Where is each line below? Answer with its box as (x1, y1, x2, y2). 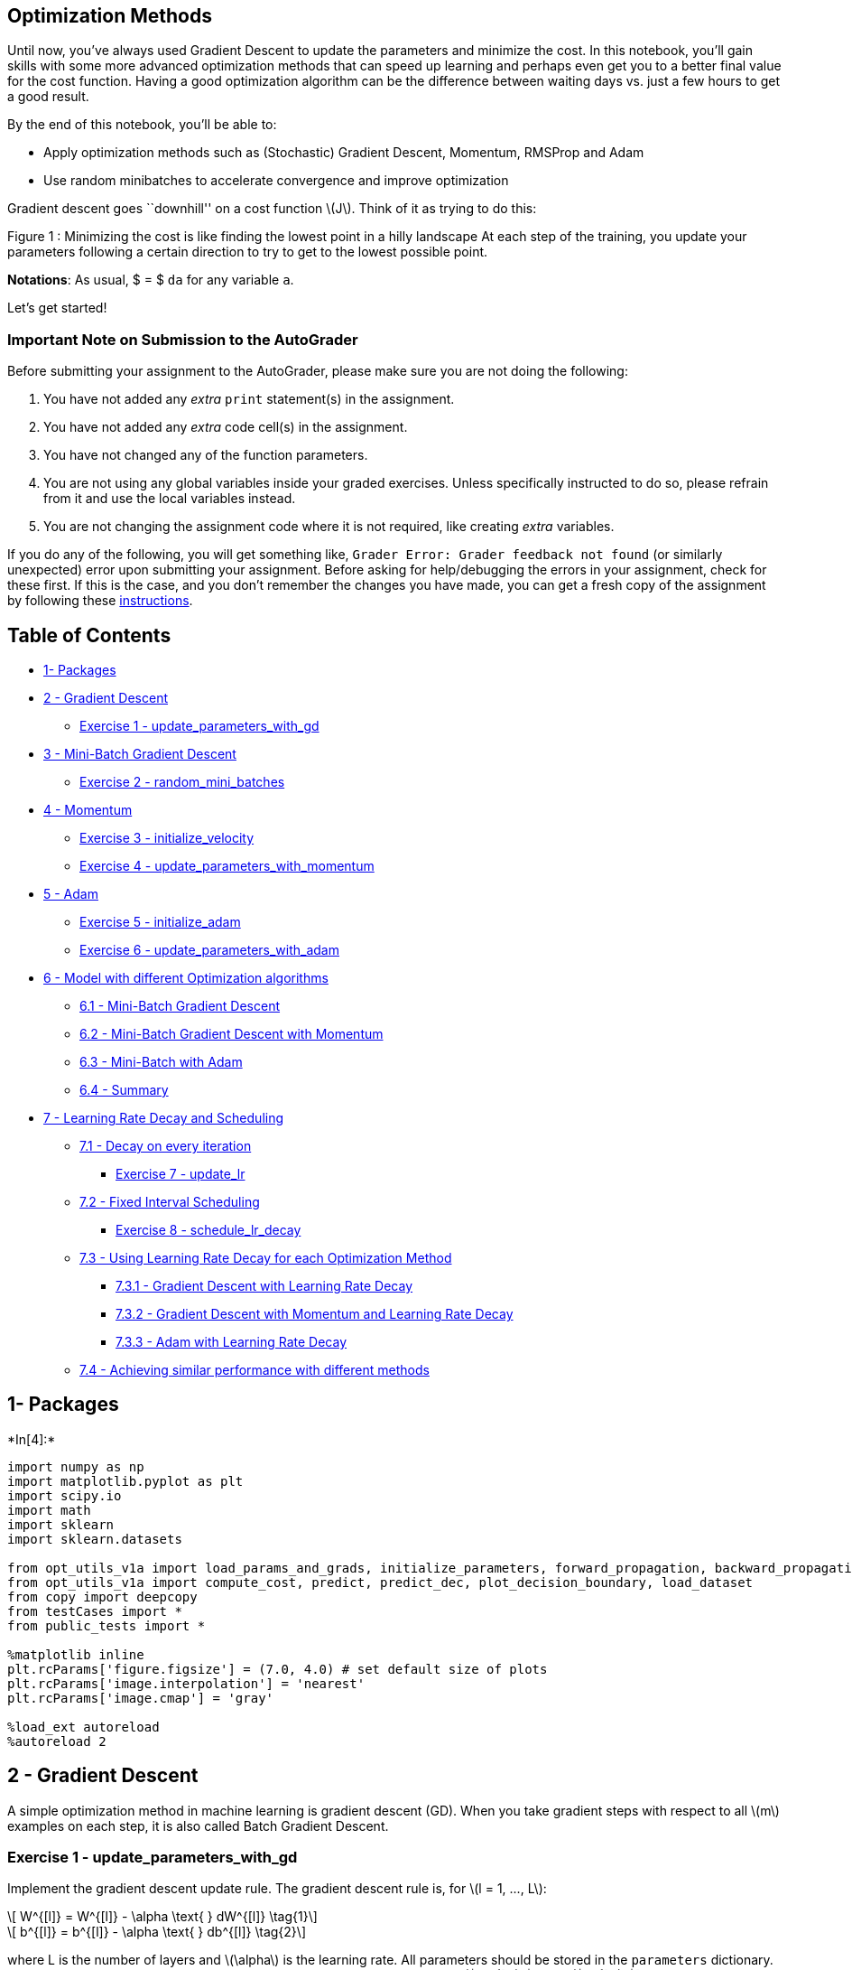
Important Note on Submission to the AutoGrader (7, 330, 358, 349)
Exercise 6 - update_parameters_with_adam (79, 942, 339, 958)
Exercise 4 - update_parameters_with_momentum (79, 858, 375, 874)
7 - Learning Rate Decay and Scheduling (43, 1110, 284, 1126)
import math (7, 1502, 91, 1517)
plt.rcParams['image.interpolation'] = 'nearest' (7, 1676, 366, 1691)
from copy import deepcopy (7, 1589, 198, 1604)
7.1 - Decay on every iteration (79, 1138, 252, 1154)
